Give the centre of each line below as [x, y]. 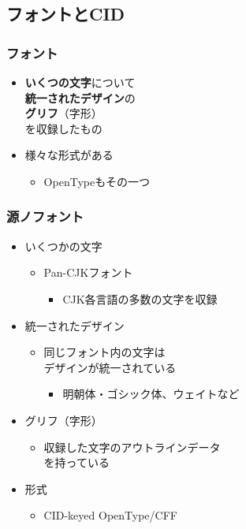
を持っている [76, 462]
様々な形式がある [69, 155]
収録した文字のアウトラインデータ [132, 447]
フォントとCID [66, 14]
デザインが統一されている [110, 367]
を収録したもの [63, 128]
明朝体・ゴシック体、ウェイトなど [151, 394]
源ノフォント [45, 216]
